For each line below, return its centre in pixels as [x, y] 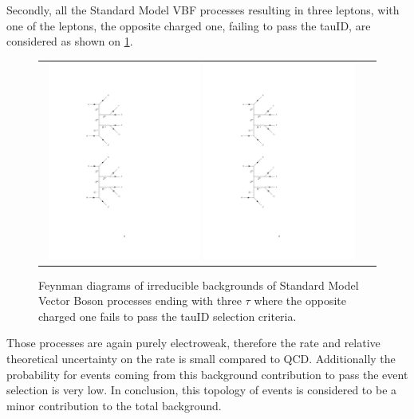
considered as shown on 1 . [70, 41]
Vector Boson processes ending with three [140, 300]
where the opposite [300, 300]
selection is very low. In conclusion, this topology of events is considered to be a [202, 390]
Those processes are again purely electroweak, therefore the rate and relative [193, 343]
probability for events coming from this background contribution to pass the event [207, 374]
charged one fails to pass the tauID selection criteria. [168, 316]
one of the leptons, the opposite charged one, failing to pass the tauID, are [189, 25]
